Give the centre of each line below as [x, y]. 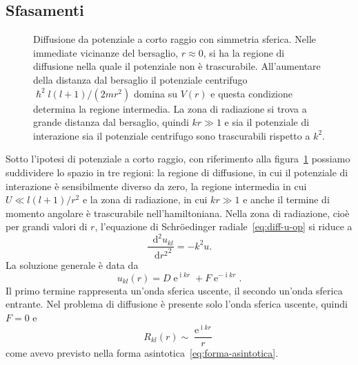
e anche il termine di [286, 199]
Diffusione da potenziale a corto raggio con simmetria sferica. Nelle [175, 39]
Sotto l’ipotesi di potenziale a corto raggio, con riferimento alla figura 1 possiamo [178, 159]
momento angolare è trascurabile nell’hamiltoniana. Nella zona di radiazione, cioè [178, 213]
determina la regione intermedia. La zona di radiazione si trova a [170, 108]
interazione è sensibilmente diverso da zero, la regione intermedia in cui [156, 186]
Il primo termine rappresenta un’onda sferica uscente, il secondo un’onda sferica [174, 290]
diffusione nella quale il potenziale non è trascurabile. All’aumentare [177, 66]
